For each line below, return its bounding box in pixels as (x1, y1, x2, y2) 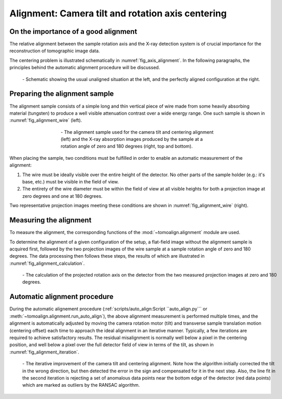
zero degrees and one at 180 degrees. (22, 193, 103, 199)
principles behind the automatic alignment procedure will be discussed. (9, 65, 160, 71)
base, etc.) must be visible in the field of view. (22, 179, 119, 185)
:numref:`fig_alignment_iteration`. (9, 349, 79, 355)
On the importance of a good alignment (9, 27, 138, 36)
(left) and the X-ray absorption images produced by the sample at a (60, 136, 203, 142)
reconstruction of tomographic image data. (9, 48, 100, 54)
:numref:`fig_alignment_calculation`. (9, 260, 85, 266)
